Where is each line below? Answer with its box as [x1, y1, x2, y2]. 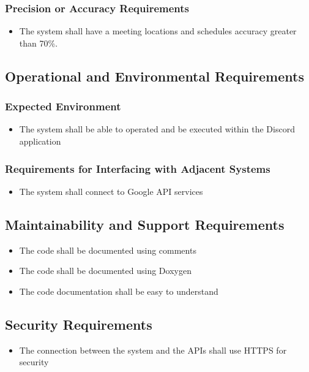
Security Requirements [5, 314, 152, 333]
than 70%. [19, 36, 58, 49]
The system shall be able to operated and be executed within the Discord [19, 123, 295, 135]
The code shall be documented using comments [19, 243, 196, 256]
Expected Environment [5, 99, 121, 114]
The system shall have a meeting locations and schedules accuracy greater [19, 25, 297, 37]
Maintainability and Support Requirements [5, 214, 285, 233]
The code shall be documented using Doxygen [19, 264, 192, 277]
